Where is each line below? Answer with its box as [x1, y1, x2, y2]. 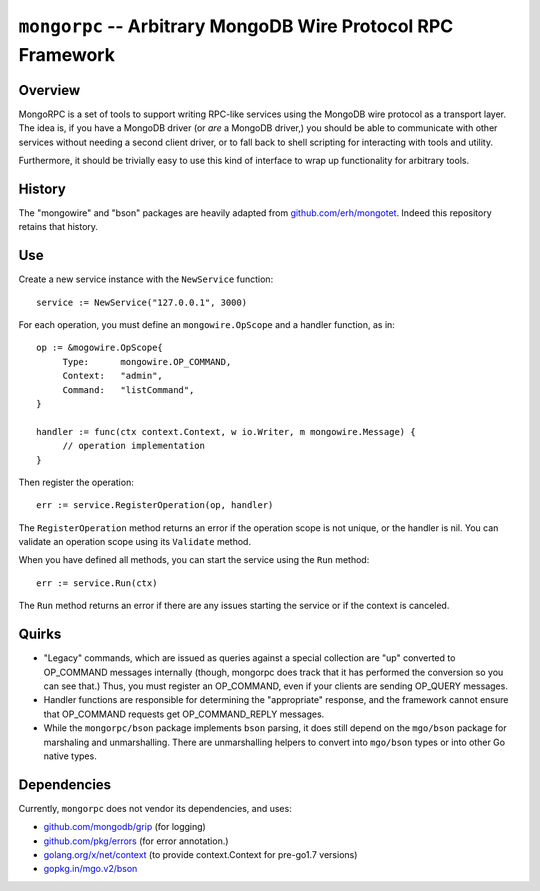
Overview [18, 81, 81, 99]
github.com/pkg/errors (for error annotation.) [43, 835, 229, 847]
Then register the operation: [18, 476, 134, 488]
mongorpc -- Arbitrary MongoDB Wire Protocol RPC [18, 15, 454, 37]
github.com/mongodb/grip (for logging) [43, 821, 207, 833]
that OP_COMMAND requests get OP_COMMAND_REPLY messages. [43, 708, 325, 720]
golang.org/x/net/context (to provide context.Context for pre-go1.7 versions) [43, 848, 358, 860]
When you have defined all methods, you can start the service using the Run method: [18, 554, 370, 566]
